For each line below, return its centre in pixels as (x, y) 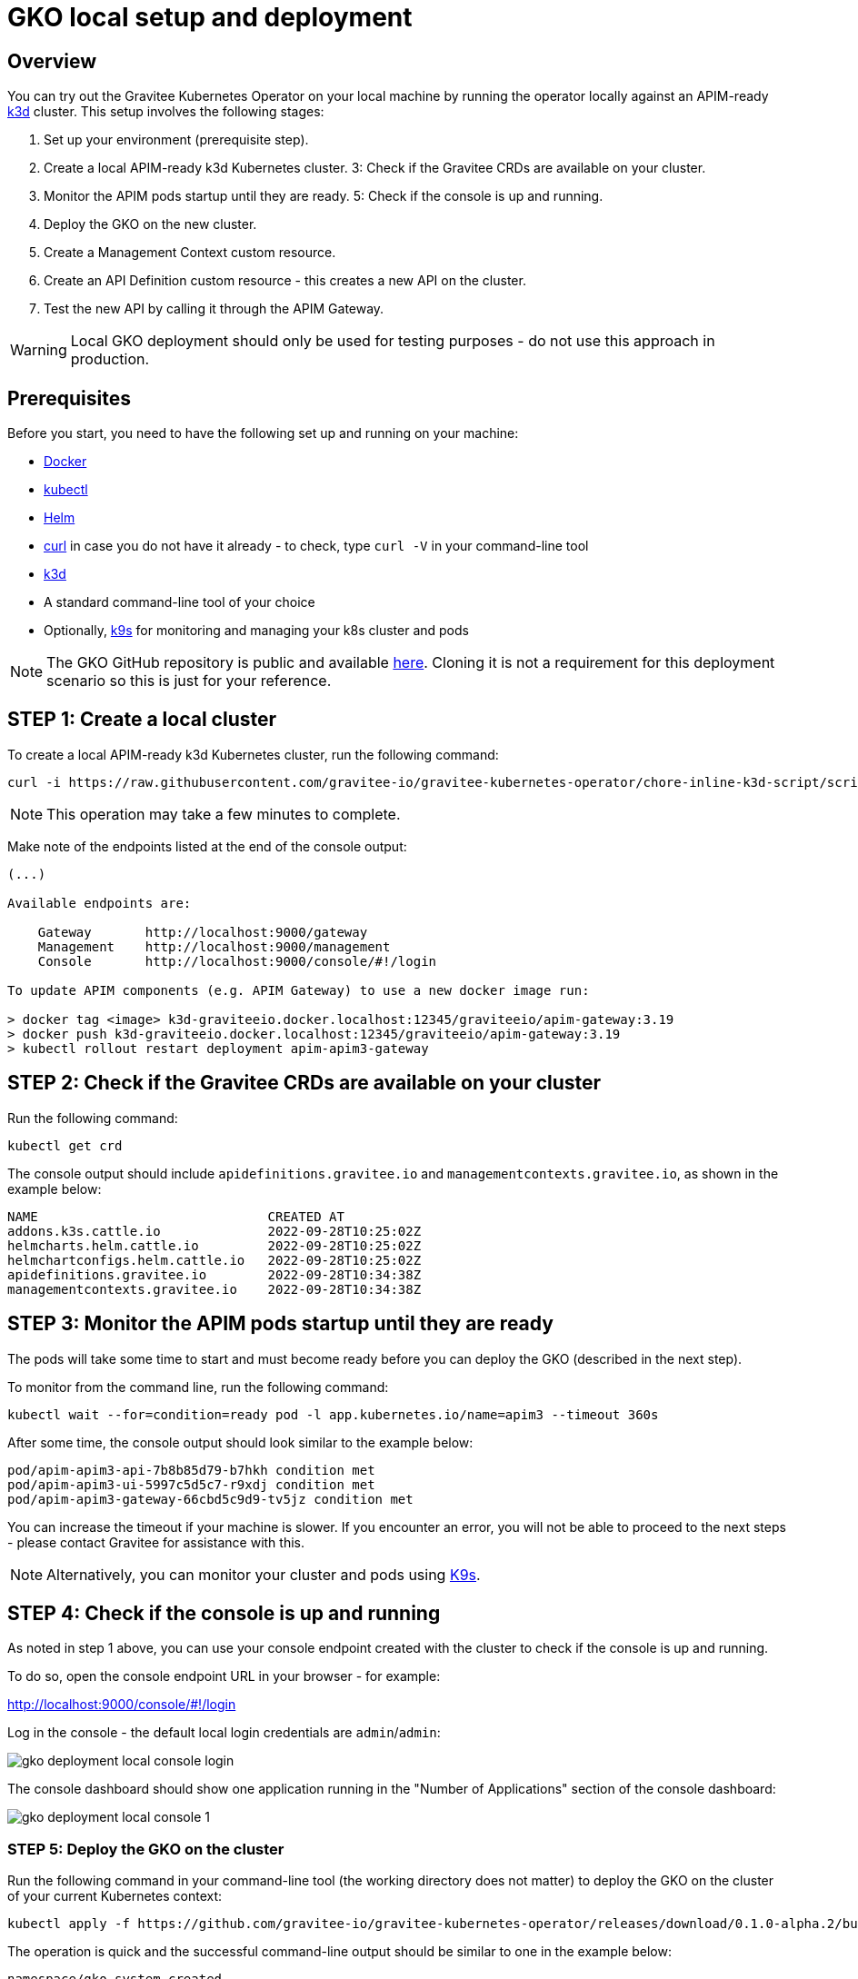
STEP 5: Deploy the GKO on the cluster (146, 1849)
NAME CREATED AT (176, 1216)
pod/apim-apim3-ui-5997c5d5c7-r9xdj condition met (191, 1484)
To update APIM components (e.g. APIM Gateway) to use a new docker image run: (299, 990)
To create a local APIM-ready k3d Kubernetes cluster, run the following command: (253, 754)
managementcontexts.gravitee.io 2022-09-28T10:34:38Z (214, 1289)
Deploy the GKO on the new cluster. (150, 224)
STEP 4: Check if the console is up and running (224, 1613)
